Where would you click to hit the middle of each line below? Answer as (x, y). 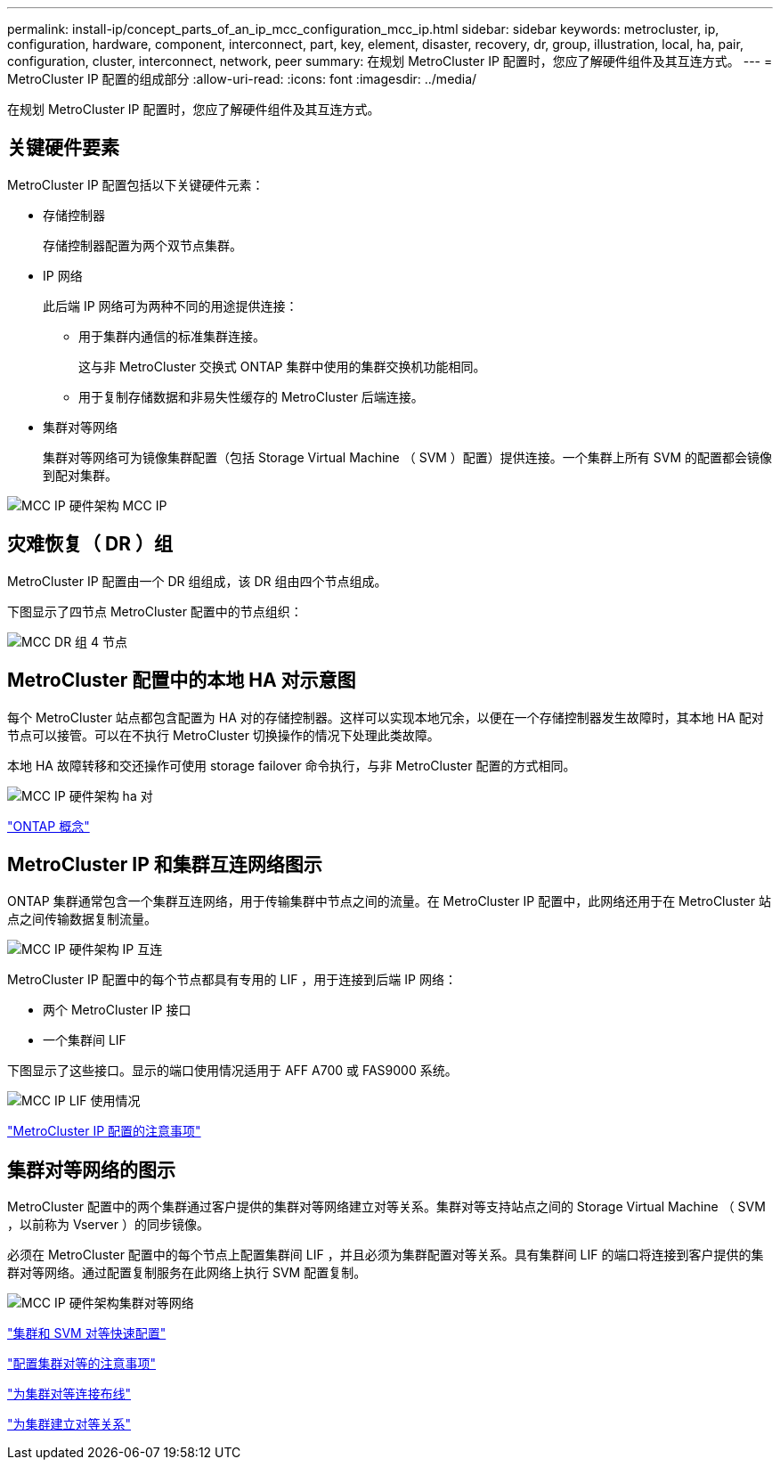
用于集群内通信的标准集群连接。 (172, 336)
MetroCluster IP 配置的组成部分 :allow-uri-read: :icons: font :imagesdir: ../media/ (242, 79)
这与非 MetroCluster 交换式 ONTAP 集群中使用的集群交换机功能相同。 (282, 366)
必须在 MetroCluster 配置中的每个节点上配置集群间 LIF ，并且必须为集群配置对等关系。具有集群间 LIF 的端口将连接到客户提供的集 (386, 1255)
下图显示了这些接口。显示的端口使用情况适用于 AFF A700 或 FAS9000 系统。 (232, 1071)
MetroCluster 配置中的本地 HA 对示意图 (182, 681)
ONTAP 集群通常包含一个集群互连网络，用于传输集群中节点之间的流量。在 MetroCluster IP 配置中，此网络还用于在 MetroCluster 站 (389, 901)
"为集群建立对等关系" (69, 1424)
